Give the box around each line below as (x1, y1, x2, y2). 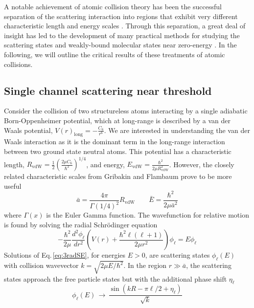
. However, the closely (169, 159, 234, 169)
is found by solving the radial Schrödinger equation (4, 219, 158, 229)
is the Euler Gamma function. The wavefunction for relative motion (46, 210, 249, 220)
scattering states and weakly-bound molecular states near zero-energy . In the (4, 40, 237, 50)
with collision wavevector (4, 260, 79, 270)
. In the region (123, 260, 167, 270)
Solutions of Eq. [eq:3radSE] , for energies (4, 250, 126, 260)
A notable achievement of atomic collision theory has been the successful (4, 1, 222, 11)
